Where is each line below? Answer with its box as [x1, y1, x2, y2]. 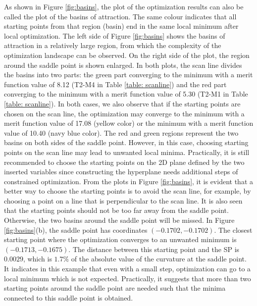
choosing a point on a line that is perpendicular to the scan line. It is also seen [4, 195, 243, 205]
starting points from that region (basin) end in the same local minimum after [4, 21, 239, 31]
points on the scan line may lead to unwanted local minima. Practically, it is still [4, 147, 250, 157]
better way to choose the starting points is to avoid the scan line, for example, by [4, 186, 251, 196]
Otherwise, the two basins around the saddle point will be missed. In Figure [4, 215, 235, 225]
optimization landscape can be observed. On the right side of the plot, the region [4, 50, 250, 60]
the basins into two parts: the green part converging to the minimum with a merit [4, 69, 253, 80]
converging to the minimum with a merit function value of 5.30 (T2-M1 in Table [4, 89, 248, 99]
